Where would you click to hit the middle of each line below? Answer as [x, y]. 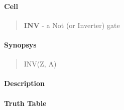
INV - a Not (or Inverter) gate [72, 25]
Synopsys [20, 44]
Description [25, 83]
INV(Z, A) [40, 64]
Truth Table [25, 103]
